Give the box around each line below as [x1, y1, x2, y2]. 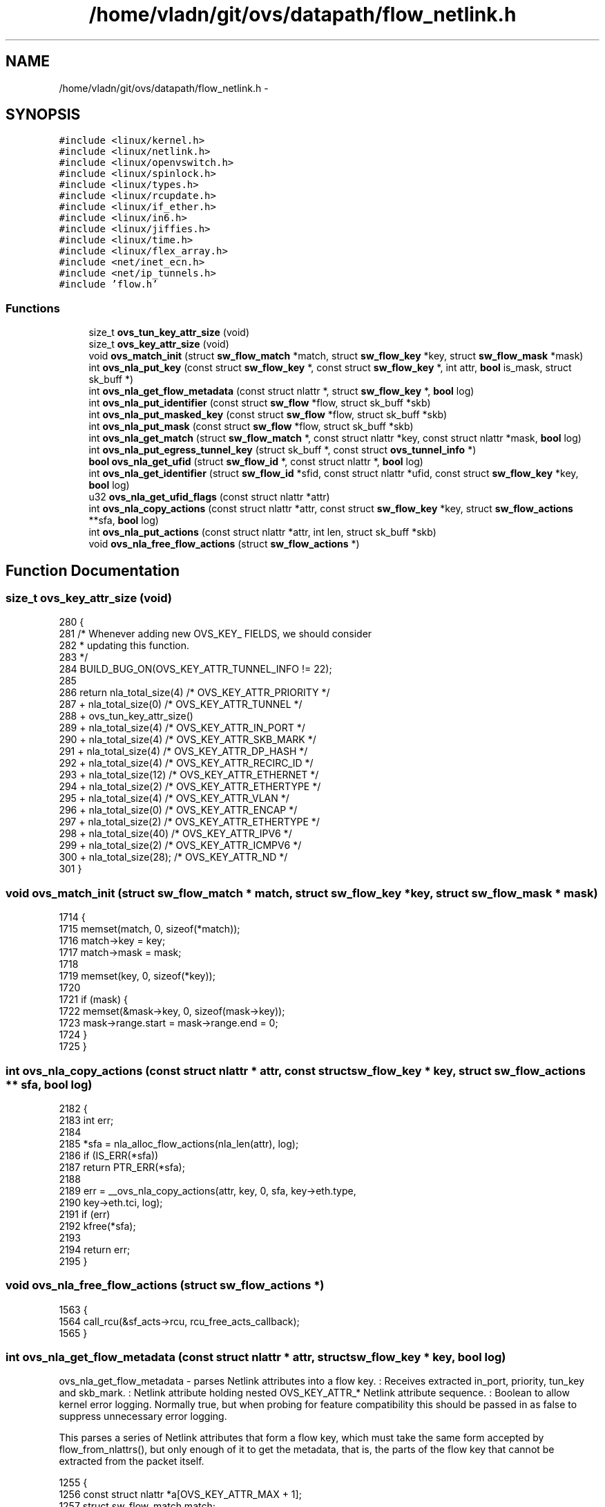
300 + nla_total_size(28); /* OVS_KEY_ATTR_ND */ [59, 851, 288, 863]
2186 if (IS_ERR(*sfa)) [59, 1149, 159, 1161]
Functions [6, 301, 60, 315]
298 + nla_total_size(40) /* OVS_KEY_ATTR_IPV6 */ [59, 827, 292, 840]
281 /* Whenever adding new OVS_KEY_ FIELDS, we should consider [59, 628, 372, 640]
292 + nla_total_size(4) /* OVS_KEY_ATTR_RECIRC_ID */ [59, 757, 314, 769]
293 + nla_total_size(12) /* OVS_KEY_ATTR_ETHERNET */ [59, 769, 319, 781]
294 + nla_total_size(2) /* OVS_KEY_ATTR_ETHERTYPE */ [59, 780, 321, 793]
